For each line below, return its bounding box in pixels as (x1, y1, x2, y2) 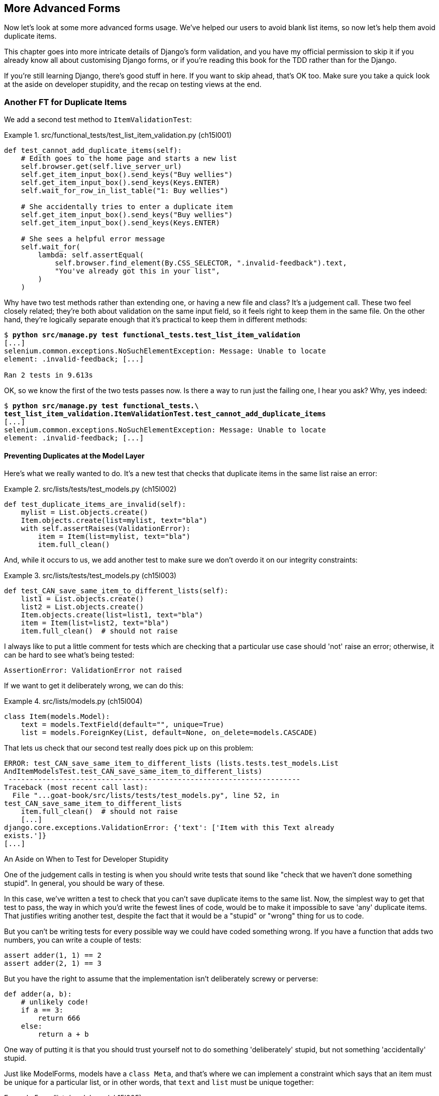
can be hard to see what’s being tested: (4, 651, 135, 660)
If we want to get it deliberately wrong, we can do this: (4, 681, 184, 690)
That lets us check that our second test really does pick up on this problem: (4, 744, 254, 753)
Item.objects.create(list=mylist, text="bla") (21, 516, 207, 525)
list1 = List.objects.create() (21, 595, 144, 603)
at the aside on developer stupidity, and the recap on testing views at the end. (4, 80, 262, 89)
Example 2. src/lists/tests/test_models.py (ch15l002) (4, 485, 177, 494)
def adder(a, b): (4, 990, 72, 998)
